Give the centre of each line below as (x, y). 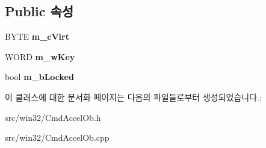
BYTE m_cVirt (37, 36)
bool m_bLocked (39, 77)
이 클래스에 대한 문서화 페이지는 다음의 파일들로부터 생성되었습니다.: (133, 97)
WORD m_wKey (40, 56)
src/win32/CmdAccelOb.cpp (57, 137)
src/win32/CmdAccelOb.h (53, 117)
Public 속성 (39, 11)
